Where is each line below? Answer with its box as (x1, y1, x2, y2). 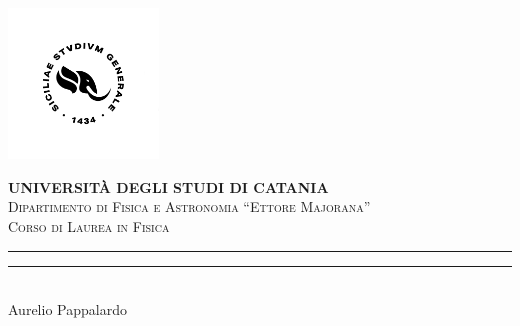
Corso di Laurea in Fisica (8, 215, 170, 236)
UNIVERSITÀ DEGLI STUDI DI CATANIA (8, 176, 329, 197)
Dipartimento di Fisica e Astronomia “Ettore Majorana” (8, 196, 371, 217)
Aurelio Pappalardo (8, 299, 127, 320)
